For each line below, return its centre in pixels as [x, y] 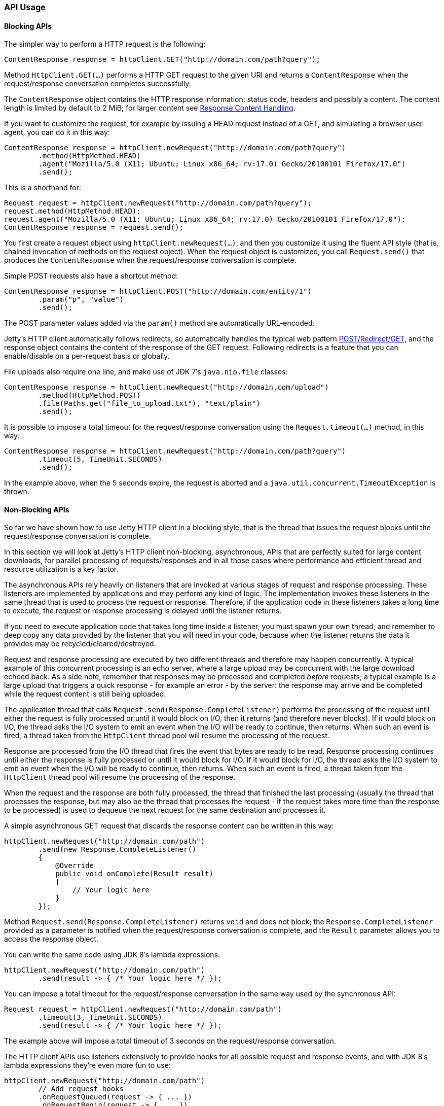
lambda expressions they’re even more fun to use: [87, 1065]
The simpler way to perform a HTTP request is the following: [105, 44]
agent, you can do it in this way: [57, 132]
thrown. [17, 492]
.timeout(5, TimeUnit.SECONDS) [100, 459]
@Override [75, 866]
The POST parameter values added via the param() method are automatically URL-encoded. [159, 323]
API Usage [25, 7]
